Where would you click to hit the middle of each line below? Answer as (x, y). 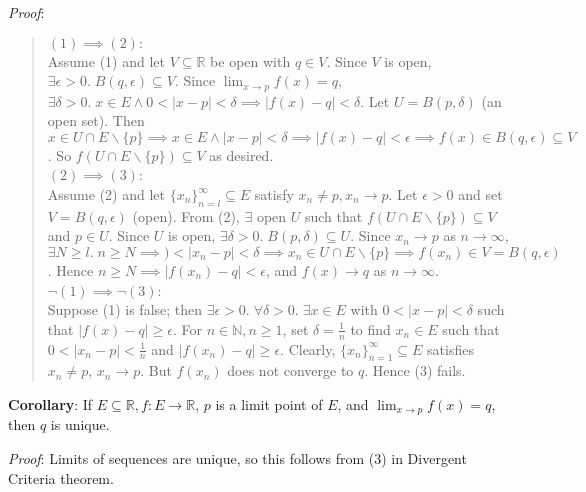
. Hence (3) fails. (415, 370)
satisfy (274, 194)
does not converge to (290, 370)
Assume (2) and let (106, 194)
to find (370, 328)
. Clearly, (308, 348)
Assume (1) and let (106, 60)
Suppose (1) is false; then (125, 309)
